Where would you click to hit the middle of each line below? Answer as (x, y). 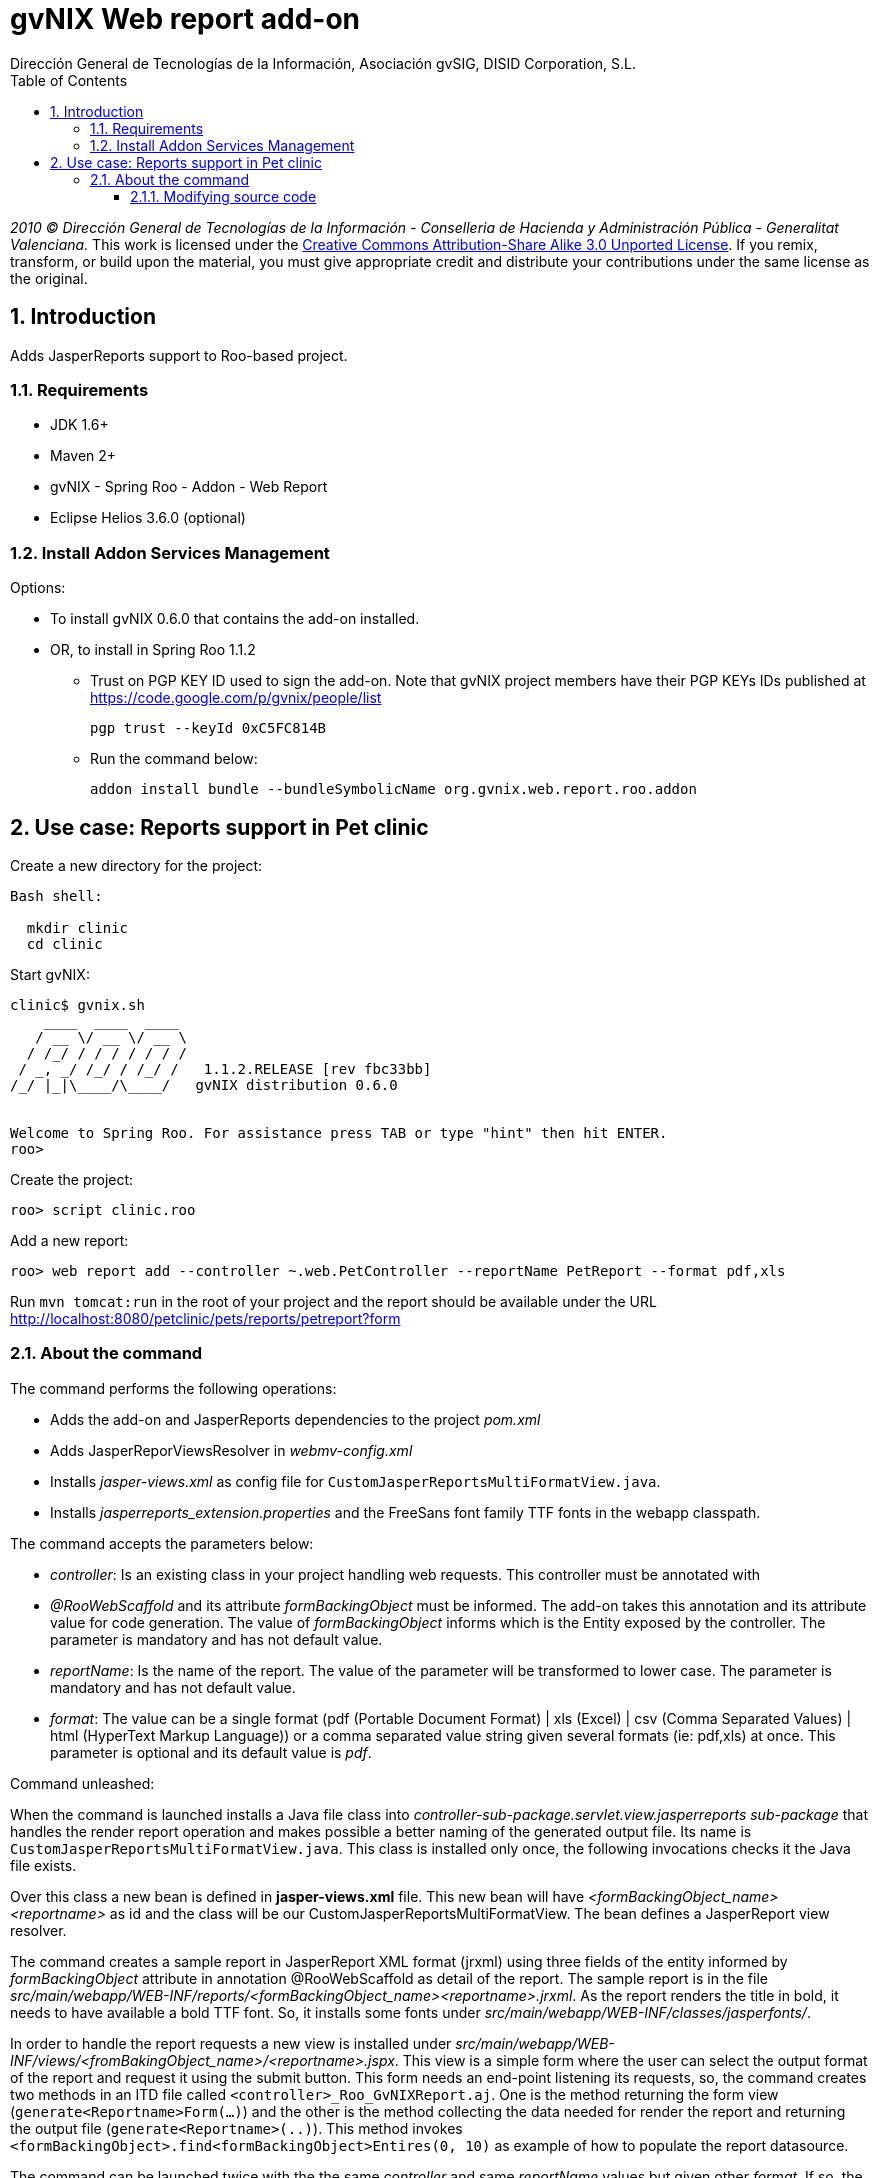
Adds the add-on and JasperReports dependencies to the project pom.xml (295, 1419)
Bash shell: (56, 895)
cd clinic (64, 943)
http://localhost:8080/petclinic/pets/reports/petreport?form (205, 1318)
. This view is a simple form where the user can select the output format (631, 2060)
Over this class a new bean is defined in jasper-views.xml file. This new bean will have (297, 1896)
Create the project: (72, 1179)
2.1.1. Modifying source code (223, 196)
